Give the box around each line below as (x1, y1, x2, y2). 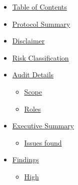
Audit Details (12, 69, 54, 80)
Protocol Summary (12, 18, 70, 29)
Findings (12, 154, 39, 165)
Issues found (24, 137, 62, 148)
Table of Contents (12, 2, 67, 12)
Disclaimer (12, 35, 45, 46)
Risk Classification (12, 52, 69, 63)
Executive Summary (12, 120, 74, 131)
